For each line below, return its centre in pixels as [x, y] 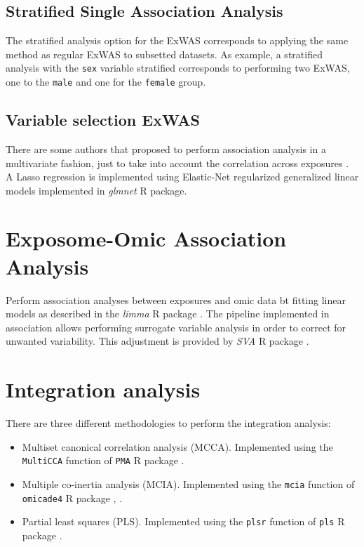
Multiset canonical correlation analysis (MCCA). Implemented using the [177, 446]
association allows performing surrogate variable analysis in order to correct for [176, 327]
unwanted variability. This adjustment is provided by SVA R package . [157, 341]
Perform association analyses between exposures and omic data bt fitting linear [176, 299]
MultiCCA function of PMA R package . [103, 460]
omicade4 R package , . [72, 497]
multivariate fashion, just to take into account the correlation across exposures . [177, 163]
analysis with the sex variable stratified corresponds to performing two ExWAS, [178, 68]
